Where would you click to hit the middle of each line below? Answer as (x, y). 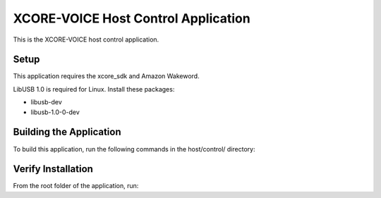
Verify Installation (53, 169)
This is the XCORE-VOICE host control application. (86, 39)
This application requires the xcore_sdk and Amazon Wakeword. (107, 76)
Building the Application (67, 132)
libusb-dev (47, 102)
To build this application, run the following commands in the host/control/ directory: (134, 149)
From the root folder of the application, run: (76, 186)
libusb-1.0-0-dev (55, 112)
